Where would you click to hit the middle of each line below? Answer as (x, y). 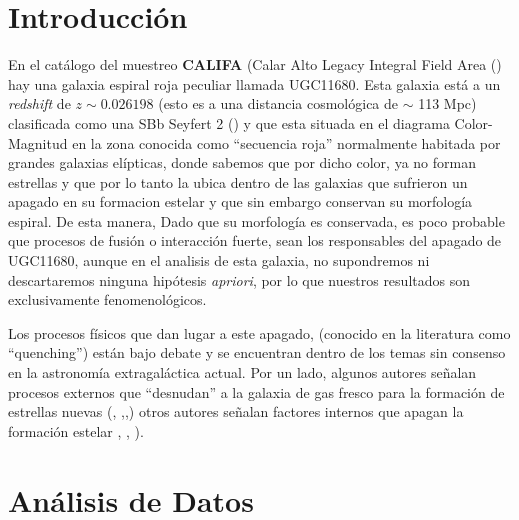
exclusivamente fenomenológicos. (107, 299)
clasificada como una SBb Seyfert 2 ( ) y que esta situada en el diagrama (229, 122)
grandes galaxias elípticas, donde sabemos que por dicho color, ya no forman (242, 162)
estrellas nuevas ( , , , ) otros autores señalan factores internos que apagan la (236, 411)
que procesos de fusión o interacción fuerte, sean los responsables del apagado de (255, 240)
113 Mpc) (447, 103)
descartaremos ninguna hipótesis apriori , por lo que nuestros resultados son (239, 279)
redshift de (39, 103)
